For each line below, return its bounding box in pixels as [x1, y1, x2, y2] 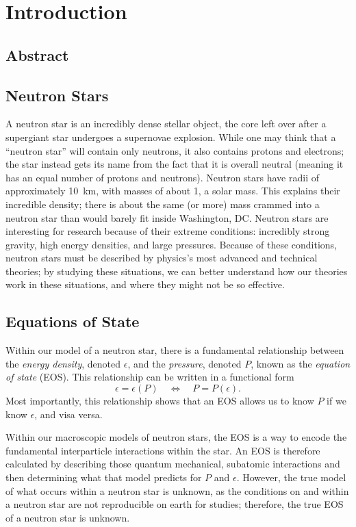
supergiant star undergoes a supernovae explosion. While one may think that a [5, 129, 336, 144]
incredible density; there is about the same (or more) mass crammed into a [5, 196, 320, 211]
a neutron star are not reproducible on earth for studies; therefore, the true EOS [5, 497, 344, 511]
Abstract [5, 44, 69, 65]
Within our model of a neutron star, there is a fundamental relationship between [5, 343, 344, 357]
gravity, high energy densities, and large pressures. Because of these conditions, [5, 237, 337, 251]
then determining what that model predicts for [5, 470, 202, 485]
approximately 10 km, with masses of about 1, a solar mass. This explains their [5, 183, 340, 198]
